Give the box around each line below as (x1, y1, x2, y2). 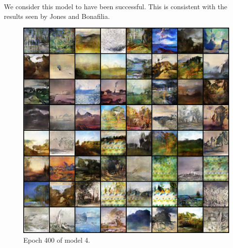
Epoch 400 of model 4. (23, 234, 90, 245)
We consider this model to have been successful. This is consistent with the (4, 1, 227, 11)
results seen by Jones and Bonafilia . (4, 11, 110, 21)
